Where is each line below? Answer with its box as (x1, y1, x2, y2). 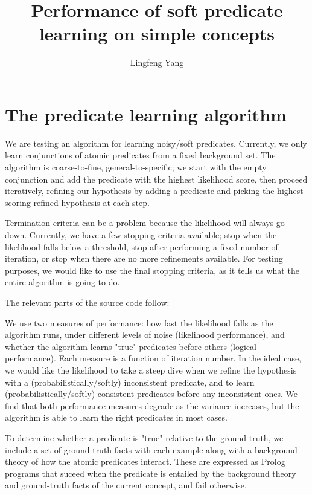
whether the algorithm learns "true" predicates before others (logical (5, 340, 256, 352)
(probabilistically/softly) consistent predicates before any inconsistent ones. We (5, 387, 298, 400)
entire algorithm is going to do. (5, 276, 120, 288)
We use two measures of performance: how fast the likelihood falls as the (5, 316, 273, 329)
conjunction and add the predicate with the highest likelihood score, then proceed (5, 172, 308, 185)
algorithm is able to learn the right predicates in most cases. (5, 411, 228, 424)
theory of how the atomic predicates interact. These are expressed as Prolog (5, 455, 285, 468)
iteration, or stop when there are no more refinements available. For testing (5, 252, 283, 265)
